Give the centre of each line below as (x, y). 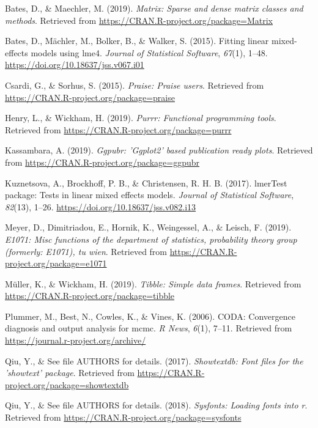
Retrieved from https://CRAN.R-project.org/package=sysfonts (123, 417)
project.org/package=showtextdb (67, 384)
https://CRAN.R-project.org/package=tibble (90, 296)
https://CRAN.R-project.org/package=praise (90, 97)
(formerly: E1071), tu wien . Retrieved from (86, 251)
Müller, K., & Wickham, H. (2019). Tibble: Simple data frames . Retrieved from (153, 283)
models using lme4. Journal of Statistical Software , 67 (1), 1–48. (149, 52)
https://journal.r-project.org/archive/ (76, 340)
